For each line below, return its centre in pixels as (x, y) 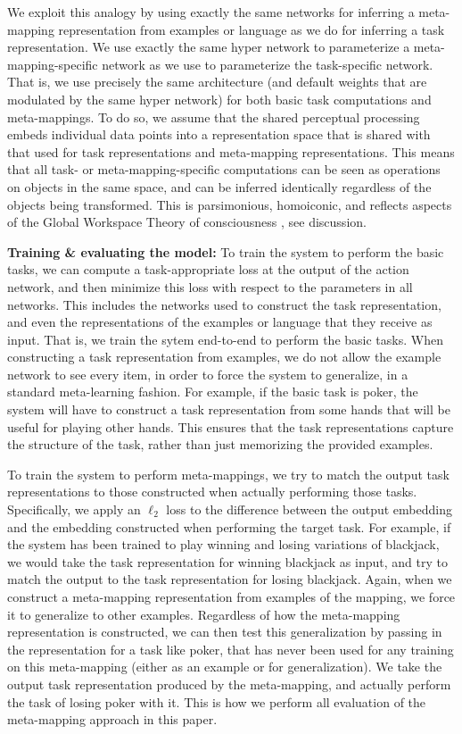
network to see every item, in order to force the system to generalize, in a (208, 374)
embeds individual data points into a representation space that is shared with (219, 134)
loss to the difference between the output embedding (309, 509)
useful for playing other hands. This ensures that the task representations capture (231, 426)
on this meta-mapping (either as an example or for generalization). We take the (225, 667)
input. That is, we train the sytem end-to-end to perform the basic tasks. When (225, 339)
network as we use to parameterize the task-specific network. (268, 64)
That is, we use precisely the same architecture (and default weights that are (217, 82)
